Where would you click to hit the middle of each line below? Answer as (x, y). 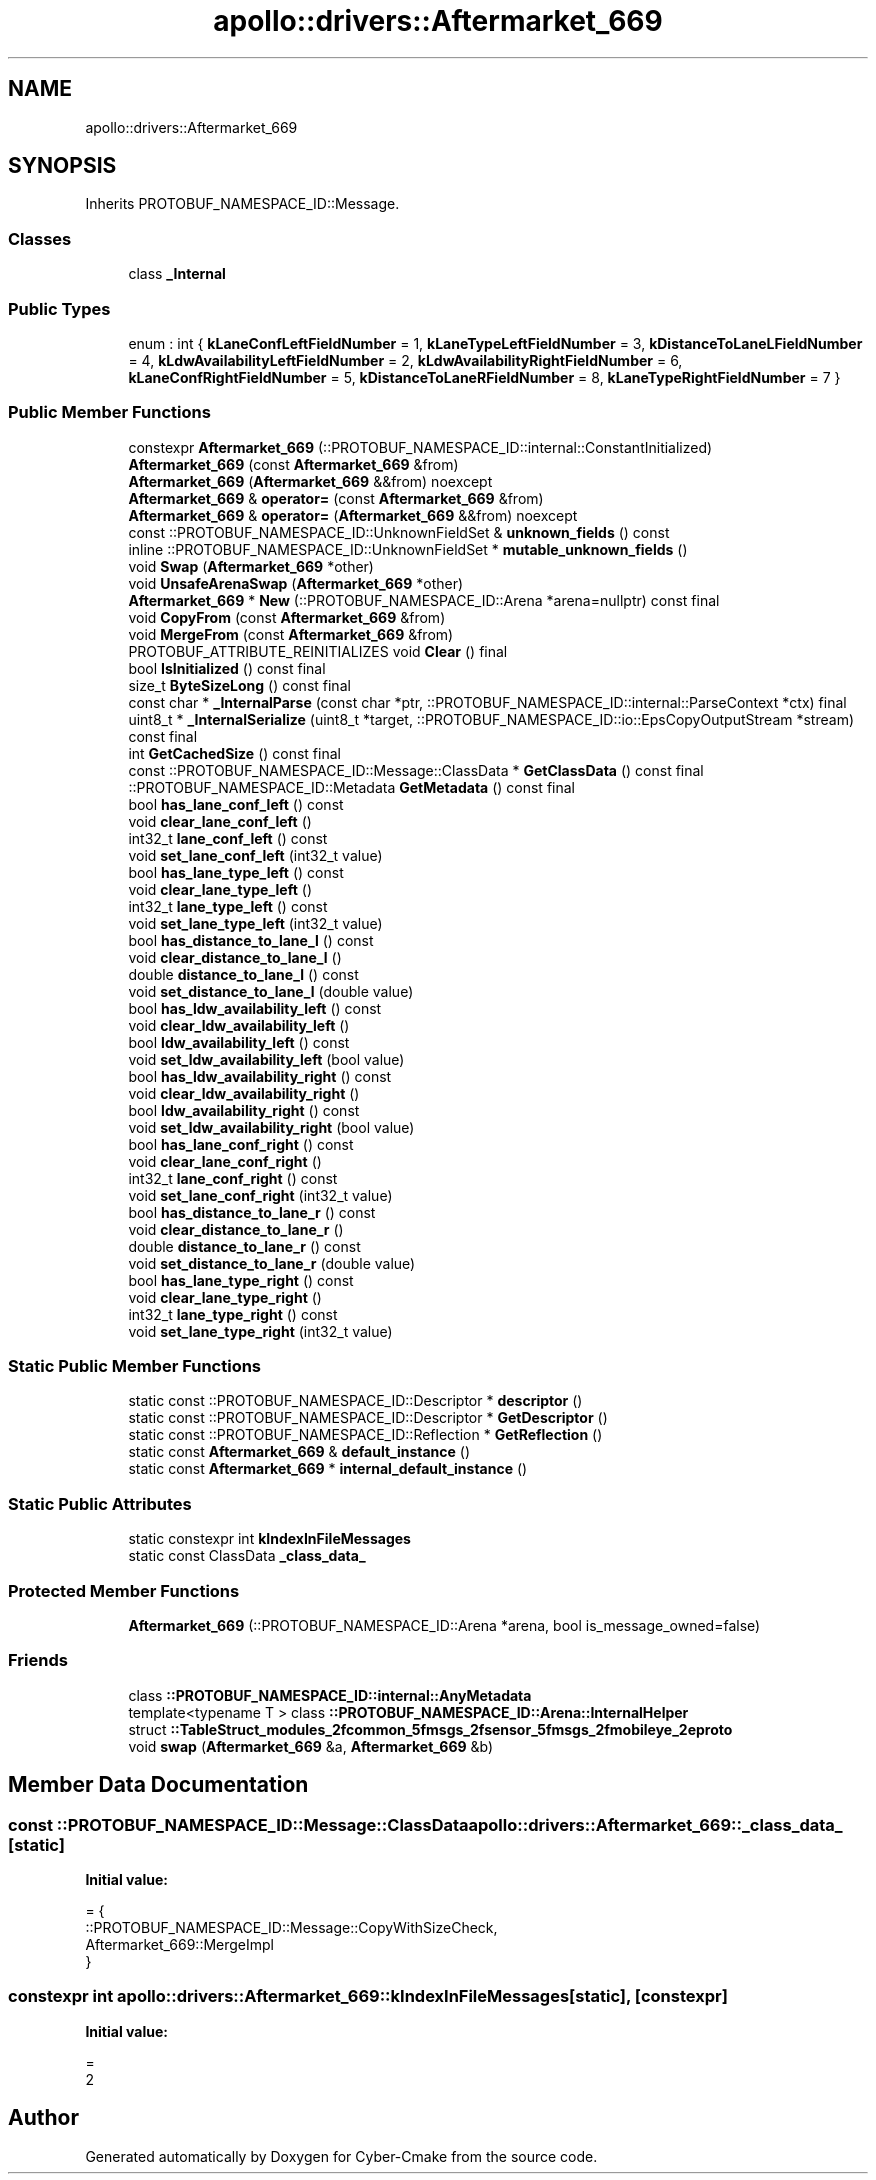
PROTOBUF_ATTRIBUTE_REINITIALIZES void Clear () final (318, 651)
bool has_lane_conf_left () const (236, 804)
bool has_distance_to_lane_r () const (252, 1212)
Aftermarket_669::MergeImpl (180, 1944)
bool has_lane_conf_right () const (241, 1144)
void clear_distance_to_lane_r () (236, 1229)
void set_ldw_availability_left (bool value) (266, 1059)
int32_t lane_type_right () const (233, 1314)
